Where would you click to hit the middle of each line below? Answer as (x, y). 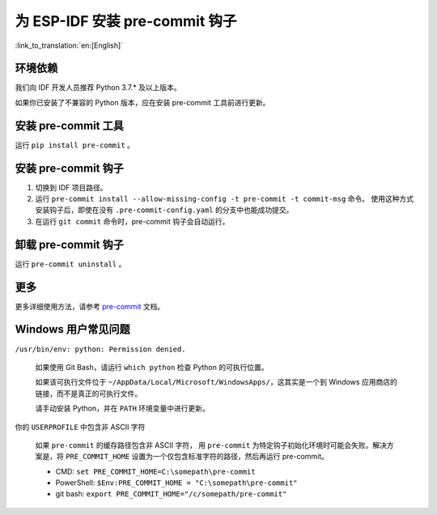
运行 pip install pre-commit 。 (75, 145)
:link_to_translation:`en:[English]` (69, 45)
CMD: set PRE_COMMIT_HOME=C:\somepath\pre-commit (155, 471)
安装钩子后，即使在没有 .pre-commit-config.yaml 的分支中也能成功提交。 (164, 210)
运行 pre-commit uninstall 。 (70, 264)
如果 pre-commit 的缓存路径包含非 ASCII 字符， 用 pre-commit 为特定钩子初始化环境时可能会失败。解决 (211, 445)
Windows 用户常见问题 (72, 329)
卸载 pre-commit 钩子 (70, 244)
